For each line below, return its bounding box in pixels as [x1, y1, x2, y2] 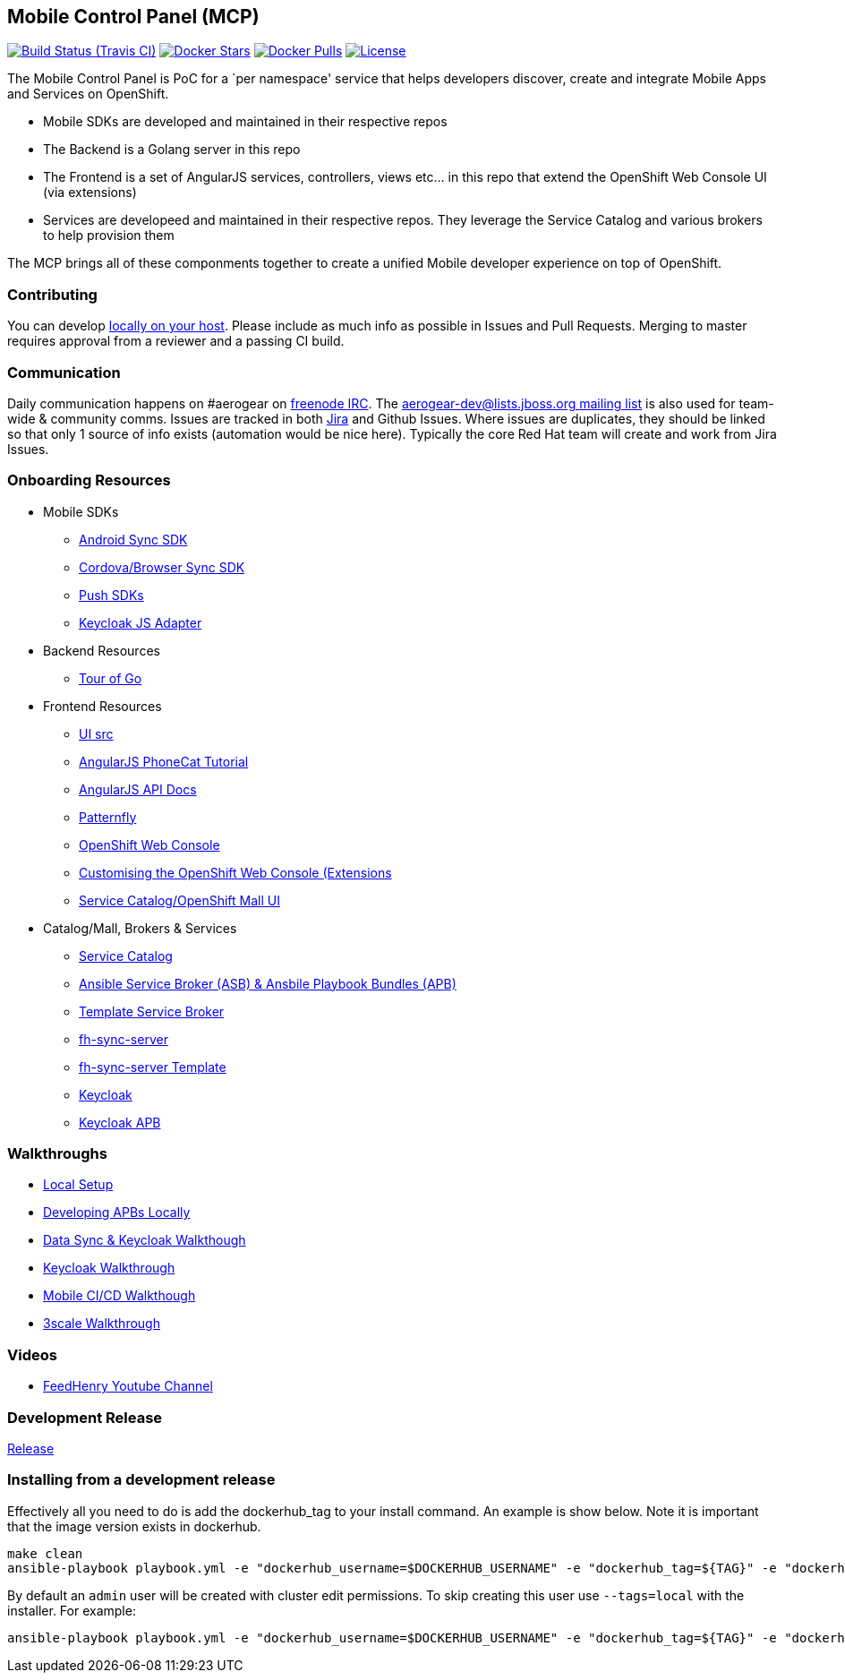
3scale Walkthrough [43, 1316, 160, 1332]
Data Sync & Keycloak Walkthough [43, 1232, 246, 1248]
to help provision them [43, 227, 175, 244]
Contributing [7, 285, 98, 304]
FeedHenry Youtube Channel [43, 1378, 213, 1394]
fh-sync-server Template [79, 1059, 226, 1075]
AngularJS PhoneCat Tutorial [79, 753, 249, 769]
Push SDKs [79, 587, 144, 603]
